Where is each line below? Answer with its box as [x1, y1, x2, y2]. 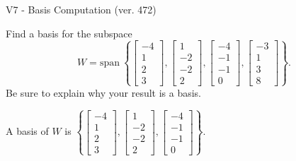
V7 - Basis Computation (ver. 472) [6, 2, 156, 16]
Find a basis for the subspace [6, 25, 132, 40]
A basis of [6, 124, 49, 138]
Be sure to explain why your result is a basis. [6, 85, 202, 100]
